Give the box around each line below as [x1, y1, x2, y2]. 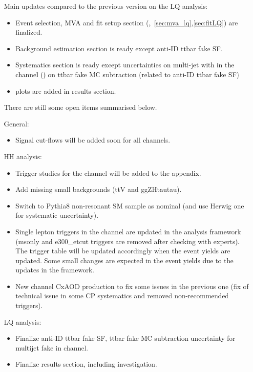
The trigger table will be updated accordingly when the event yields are [15, 246, 231, 256]
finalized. [15, 27, 42, 37]
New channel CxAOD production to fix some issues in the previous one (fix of [15, 281, 249, 291]
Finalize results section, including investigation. [15, 359, 157, 369]
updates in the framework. [15, 265, 94, 275]
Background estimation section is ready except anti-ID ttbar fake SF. [15, 43, 223, 53]
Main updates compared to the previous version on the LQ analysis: [4, 1, 208, 11]
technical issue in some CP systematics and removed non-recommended [15, 290, 229, 301]
